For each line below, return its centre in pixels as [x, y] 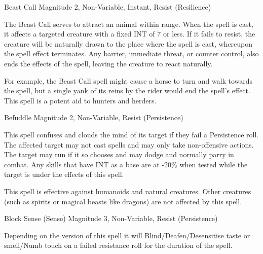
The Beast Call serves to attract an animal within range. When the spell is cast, [129, 24]
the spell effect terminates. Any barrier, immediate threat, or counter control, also [131, 53]
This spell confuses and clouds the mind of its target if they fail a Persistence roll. [131, 134]
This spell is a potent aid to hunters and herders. [80, 100]
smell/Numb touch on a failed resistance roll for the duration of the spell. [118, 245]
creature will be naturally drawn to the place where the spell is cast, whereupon [128, 43]
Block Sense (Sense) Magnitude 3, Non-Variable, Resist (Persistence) [111, 218]
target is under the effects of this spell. [64, 174]
